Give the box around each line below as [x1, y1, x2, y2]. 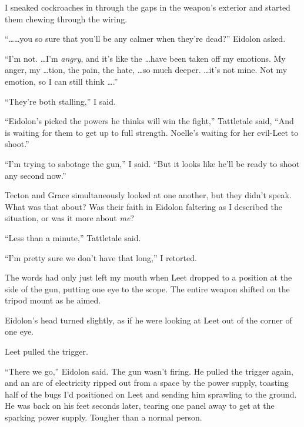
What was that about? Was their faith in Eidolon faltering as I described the [5, 200, 282, 212]
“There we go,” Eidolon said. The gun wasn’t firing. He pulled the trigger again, [5, 365, 293, 377]
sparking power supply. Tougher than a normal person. [5, 411, 202, 423]
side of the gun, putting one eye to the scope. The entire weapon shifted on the [5, 282, 290, 295]
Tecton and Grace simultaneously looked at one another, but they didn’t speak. [5, 189, 292, 201]
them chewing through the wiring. [5, 12, 128, 25]
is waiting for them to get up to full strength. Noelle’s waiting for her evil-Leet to [5, 126, 299, 138]
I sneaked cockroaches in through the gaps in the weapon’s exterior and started [5, 1, 290, 13]
